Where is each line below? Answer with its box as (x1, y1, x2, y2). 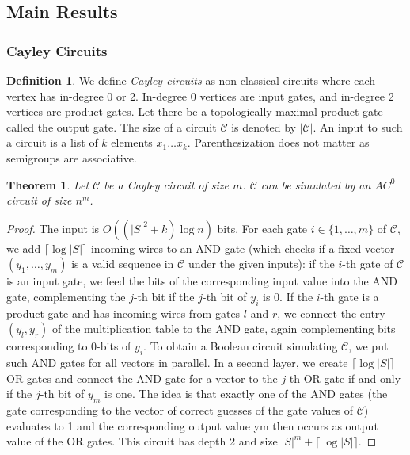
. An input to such (313, 118, 403, 135)
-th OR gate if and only (286, 369, 401, 386)
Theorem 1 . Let (6, 176, 89, 193)
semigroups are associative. (6, 149, 137, 166)
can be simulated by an (260, 176, 371, 193)
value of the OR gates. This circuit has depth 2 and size (6, 433, 278, 449)
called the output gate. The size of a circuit (6, 118, 217, 135)
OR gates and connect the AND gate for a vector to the (6, 369, 278, 386)
